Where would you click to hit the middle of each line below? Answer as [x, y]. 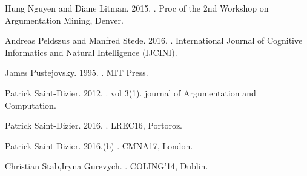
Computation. [31, 105]
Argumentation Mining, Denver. [64, 20]
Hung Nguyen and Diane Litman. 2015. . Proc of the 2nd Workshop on [137, 8]
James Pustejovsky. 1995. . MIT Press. [77, 73]
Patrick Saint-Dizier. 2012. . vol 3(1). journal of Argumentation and [130, 93]
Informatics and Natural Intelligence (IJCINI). [91, 52]
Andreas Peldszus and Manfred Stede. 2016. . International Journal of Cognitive [154, 40]
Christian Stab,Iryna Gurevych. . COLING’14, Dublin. [107, 166]
